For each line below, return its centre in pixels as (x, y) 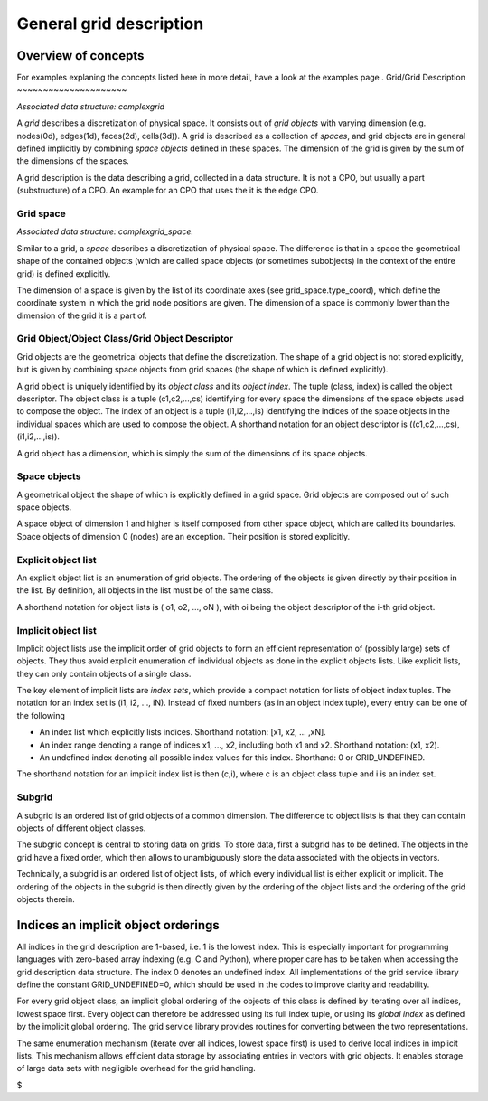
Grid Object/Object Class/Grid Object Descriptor (125, 339)
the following (41, 715)
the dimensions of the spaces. (73, 161)
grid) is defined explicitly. (64, 273)
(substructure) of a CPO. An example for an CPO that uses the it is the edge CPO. (168, 191)
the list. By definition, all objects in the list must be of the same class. (145, 590)
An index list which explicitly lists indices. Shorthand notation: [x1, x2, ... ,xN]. (183, 732)
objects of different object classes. (81, 828)
